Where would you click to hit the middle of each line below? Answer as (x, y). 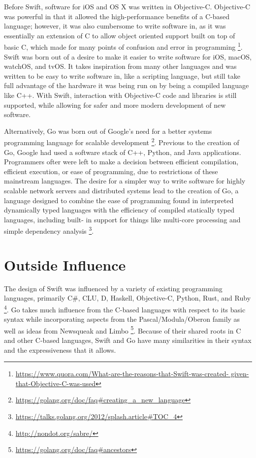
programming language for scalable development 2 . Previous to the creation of (122, 142)
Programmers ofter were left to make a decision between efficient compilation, (121, 162)
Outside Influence (65, 264)
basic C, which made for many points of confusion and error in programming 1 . (123, 46)
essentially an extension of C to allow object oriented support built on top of (120, 35)
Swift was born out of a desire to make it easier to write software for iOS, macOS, (128, 56)
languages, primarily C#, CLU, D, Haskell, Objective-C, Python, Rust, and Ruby (128, 298)
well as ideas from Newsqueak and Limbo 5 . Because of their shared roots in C (123, 330)
